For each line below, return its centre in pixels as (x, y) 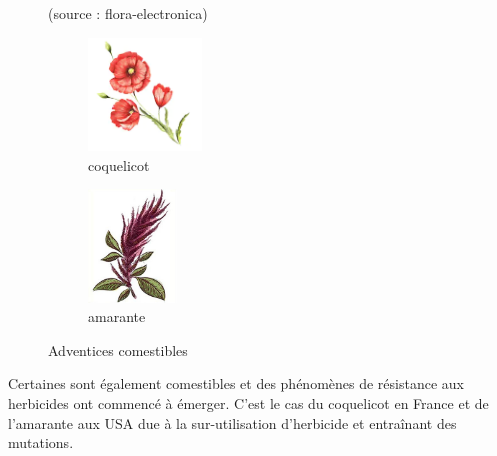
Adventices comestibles (118, 349)
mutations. (41, 442)
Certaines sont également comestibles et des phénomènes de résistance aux (236, 383)
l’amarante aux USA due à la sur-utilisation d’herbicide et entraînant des (232, 422)
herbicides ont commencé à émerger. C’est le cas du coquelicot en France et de (248, 402)
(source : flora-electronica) (128, 13)
